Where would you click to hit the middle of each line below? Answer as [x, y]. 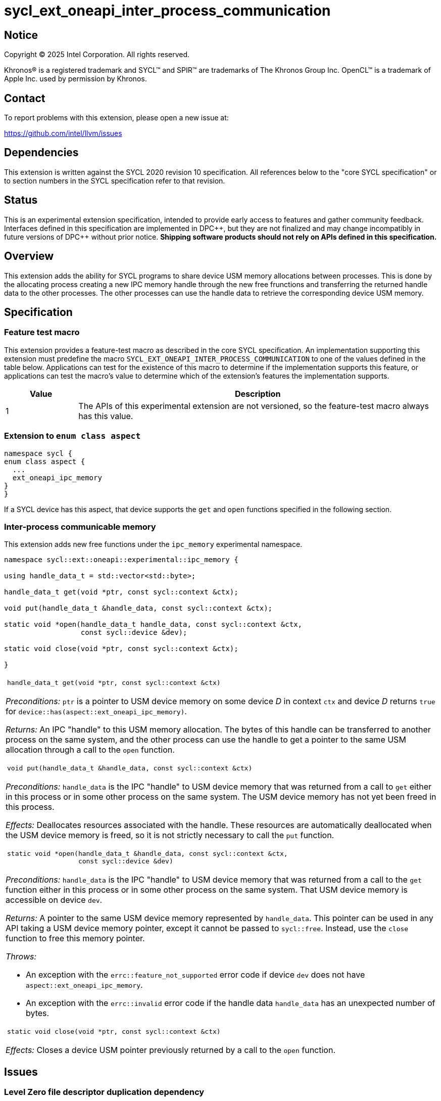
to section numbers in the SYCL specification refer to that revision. [115, 180]
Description [258, 394]
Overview [29, 256]
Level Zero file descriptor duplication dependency [104, 1092]
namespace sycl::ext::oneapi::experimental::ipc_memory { [121, 560]
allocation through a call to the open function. [90, 750]
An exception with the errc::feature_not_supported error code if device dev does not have [195, 975]
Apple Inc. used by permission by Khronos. [76, 79]
